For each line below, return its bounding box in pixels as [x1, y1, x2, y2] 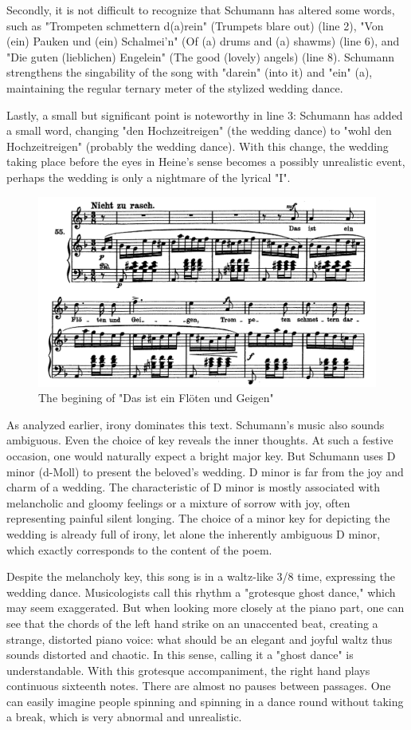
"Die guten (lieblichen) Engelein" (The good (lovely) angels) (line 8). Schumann [6, 48, 394, 65]
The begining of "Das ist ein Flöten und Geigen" [38, 389, 274, 406]
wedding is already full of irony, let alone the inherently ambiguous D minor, [6, 525, 381, 542]
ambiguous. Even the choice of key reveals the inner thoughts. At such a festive [6, 432, 393, 448]
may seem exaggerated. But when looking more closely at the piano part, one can [6, 599, 405, 616]
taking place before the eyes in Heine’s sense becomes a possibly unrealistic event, [6, 153, 405, 170]
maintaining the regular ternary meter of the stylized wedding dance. [6, 79, 343, 96]
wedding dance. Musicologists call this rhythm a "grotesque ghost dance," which [6, 583, 396, 600]
